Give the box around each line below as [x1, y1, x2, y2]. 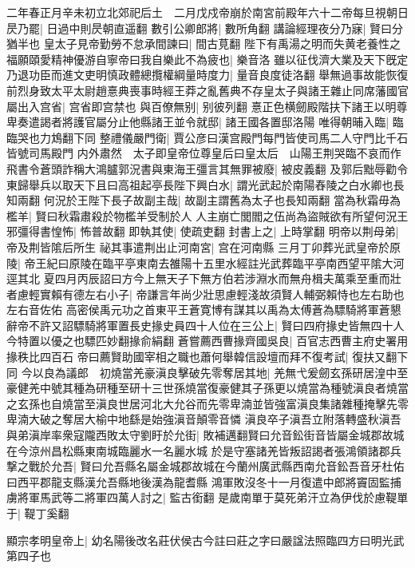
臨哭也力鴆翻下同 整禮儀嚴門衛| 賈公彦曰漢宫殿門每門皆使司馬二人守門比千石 [6, 129, 409, 145]
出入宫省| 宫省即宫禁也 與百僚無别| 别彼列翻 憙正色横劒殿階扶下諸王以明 [17, 97, 397, 114]
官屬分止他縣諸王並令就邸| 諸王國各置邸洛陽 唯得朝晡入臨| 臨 [84, 113, 404, 130]
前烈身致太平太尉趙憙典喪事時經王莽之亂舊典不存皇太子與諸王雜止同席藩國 [6, 81, 397, 98]
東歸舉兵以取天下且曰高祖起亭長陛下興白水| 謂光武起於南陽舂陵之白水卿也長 [6, 176, 405, 193]
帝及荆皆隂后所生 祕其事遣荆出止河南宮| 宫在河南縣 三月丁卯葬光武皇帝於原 [6, 238, 401, 255]
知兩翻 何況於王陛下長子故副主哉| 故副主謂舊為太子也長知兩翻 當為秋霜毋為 [6, 192, 401, 209]
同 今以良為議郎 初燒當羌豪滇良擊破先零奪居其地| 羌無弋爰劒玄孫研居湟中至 [6, 363, 409, 380]
